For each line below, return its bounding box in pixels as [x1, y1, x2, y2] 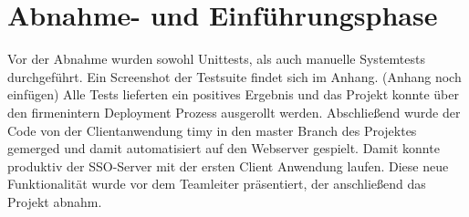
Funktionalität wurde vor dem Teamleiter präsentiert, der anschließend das [7, 174, 426, 193]
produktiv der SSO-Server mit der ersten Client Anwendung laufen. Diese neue [7, 156, 449, 175]
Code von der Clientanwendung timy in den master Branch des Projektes [7, 120, 417, 139]
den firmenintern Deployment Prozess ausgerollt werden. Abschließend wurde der [7, 102, 461, 121]
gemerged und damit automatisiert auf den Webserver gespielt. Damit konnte [7, 139, 440, 158]
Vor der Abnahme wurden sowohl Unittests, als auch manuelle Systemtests [7, 49, 425, 68]
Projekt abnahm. [7, 191, 102, 211]
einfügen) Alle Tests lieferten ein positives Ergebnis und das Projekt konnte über [7, 85, 459, 104]
